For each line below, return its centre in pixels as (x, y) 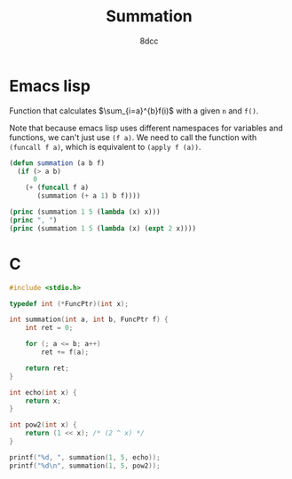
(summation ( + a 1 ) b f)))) (89, 196)
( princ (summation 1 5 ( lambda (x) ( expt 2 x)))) (103, 228)
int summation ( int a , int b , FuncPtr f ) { (89, 320)
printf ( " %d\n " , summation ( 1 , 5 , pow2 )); (85, 466)
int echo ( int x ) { (43, 392)
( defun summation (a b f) (57, 163)
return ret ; (47, 368)
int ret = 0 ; (49, 328)
